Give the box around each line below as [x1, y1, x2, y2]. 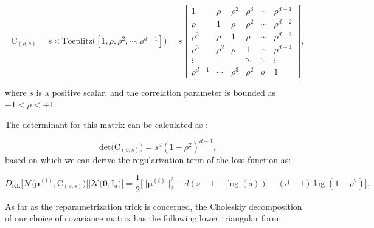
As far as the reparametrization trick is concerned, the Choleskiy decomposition [5, 199, 302, 212]
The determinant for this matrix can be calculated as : [5, 118, 208, 130]
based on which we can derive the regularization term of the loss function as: [5, 153, 291, 166]
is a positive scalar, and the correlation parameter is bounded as [36, 85, 276, 98]
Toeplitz [61, 36, 92, 45]
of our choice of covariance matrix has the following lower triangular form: [5, 212, 282, 224]
